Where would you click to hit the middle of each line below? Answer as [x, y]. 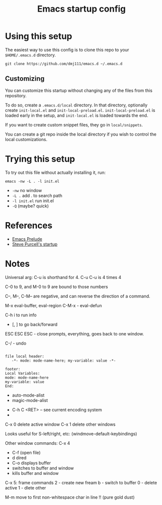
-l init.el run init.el [33, 201]
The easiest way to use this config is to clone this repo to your [67, 50]
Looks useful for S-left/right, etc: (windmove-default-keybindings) [71, 434]
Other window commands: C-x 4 [38, 443]
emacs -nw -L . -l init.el [32, 181]
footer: [13, 369]
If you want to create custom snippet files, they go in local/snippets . [74, 124]
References [29, 225]
